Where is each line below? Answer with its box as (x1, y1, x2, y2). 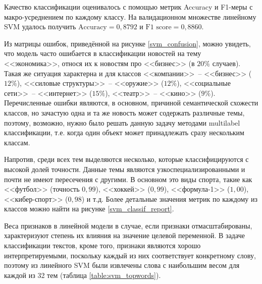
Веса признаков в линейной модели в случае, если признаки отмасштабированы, (4, 220, 252, 231)
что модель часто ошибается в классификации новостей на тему (4, 48, 201, 59)
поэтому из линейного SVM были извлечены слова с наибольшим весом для (4, 260, 240, 270)
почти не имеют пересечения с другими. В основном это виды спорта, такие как (4, 174, 252, 184)
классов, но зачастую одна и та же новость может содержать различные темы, (4, 107, 245, 118)
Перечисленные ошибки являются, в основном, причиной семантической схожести (4, 97, 258, 108)
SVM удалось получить (4, 21, 76, 32)
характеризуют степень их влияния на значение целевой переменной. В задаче (4, 230, 245, 241)
